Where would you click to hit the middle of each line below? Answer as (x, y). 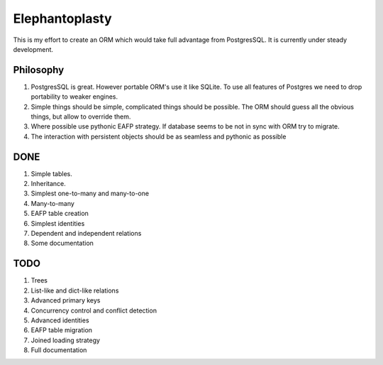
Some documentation (62, 243)
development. (33, 49)
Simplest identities (58, 223)
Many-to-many (52, 203)
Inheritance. (49, 184)
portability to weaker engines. (74, 97)
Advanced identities (60, 320)
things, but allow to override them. (81, 116)
